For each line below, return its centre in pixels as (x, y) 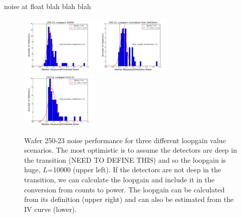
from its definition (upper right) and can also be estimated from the (129, 199)
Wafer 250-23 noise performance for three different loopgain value (125, 140)
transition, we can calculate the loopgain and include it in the (119, 179)
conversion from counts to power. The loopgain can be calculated (125, 189)
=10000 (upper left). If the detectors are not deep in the (134, 170)
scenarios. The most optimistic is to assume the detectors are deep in (131, 150)
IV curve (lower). (51, 209)
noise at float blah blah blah (48, 6)
